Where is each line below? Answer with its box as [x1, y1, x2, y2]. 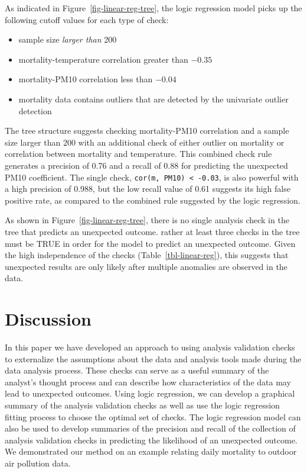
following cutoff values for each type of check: [5, 13, 169, 25]
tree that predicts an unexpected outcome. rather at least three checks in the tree [5, 225, 300, 237]
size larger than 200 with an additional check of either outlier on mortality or [5, 136, 285, 148]
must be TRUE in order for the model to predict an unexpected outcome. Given [5, 237, 296, 249]
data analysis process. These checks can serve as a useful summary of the [5, 364, 269, 377]
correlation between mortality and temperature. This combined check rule [5, 147, 272, 160]
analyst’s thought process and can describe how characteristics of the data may [5, 375, 291, 388]
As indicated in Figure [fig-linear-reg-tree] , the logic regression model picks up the [5, 2, 302, 14]
